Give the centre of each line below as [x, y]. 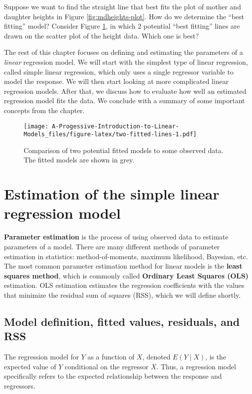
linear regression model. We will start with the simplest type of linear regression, [126, 61]
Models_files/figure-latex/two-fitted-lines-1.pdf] [110, 135]
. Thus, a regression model [196, 366]
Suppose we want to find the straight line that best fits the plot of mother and [123, 6]
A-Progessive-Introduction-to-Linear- [115, 126]
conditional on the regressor [107, 366]
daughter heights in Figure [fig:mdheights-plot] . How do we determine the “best [124, 16]
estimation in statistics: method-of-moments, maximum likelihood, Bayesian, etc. [126, 256]
